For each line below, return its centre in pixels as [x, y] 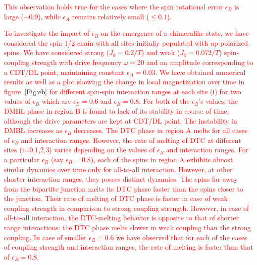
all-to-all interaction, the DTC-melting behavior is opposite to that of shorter [121, 218]
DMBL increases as [33, 130]
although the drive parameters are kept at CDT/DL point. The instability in [121, 120]
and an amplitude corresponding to [200, 62]
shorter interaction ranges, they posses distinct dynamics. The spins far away [121, 179]
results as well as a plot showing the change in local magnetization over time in [124, 82]
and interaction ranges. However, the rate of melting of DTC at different [131, 140]
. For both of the [164, 101]
